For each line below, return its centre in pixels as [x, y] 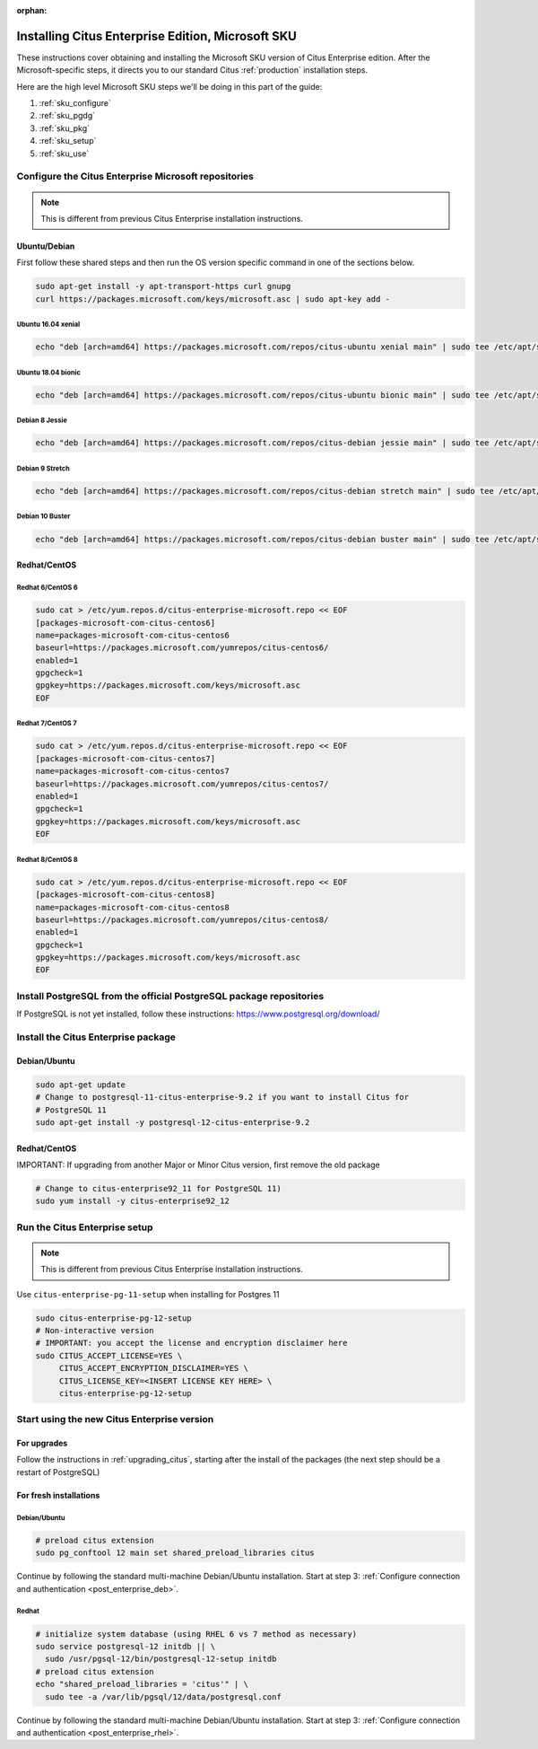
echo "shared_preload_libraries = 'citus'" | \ [142, 1684]
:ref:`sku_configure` [75, 103]
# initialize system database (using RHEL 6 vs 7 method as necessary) [196, 1634]
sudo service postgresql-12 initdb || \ [125, 1646]
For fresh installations [58, 1495]
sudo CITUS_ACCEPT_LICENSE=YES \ [109, 1355]
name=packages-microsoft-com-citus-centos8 [133, 907]
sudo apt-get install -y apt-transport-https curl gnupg [163, 286]
